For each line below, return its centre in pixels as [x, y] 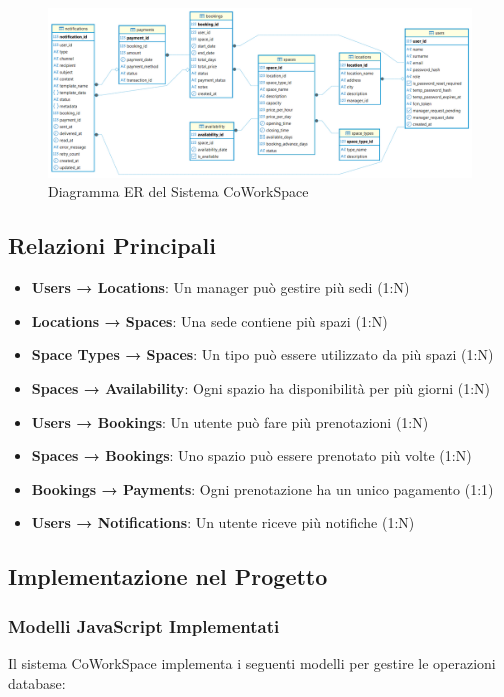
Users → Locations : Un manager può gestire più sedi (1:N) [220, 287]
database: [37, 682]
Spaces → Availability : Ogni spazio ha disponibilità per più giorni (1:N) [261, 387]
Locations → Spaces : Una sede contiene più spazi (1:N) [209, 320]
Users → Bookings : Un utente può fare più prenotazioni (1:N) [230, 421]
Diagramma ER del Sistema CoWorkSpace [178, 191]
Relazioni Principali [112, 245]
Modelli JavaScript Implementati [144, 625]
